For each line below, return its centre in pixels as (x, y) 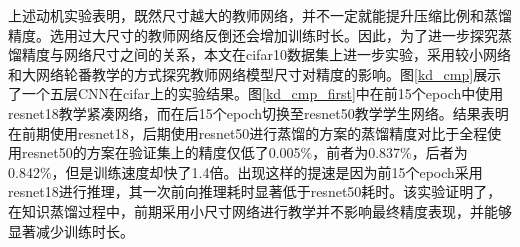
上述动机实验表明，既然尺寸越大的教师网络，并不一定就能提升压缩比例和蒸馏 (260, 15)
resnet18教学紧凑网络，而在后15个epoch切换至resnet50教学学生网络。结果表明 (258, 112)
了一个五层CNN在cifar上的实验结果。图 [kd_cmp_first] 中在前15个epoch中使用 (256, 93)
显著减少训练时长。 (71, 230)
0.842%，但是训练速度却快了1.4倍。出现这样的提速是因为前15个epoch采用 (245, 171)
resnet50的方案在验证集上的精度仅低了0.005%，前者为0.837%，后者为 (244, 152)
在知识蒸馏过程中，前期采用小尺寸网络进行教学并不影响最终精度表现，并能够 (260, 210)
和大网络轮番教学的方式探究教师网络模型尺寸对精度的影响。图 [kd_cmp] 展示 (255, 73)
